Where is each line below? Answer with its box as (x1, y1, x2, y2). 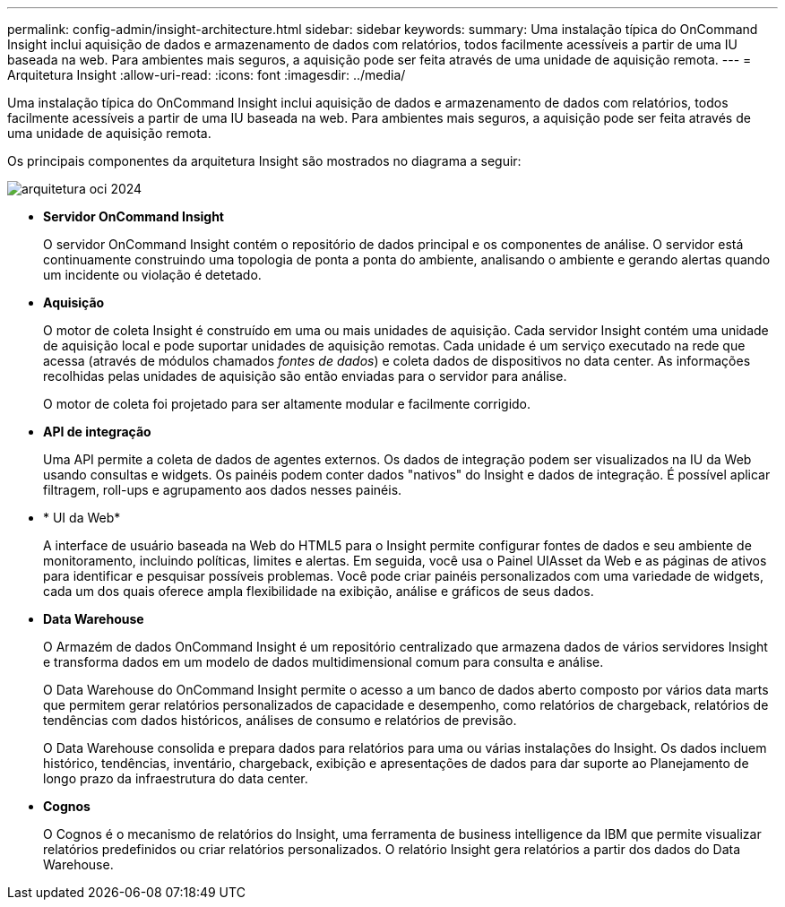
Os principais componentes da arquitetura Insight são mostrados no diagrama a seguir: (7, 153, 522, 168)
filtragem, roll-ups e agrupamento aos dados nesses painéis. (43, 482, 402, 497)
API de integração (43, 424, 151, 439)
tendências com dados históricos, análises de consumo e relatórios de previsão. (43, 713, 517, 728)
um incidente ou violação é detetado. (43, 267, 262, 282)
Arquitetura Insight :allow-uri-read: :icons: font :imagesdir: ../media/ (7, 67, 406, 82)
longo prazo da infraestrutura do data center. (43, 771, 308, 786)
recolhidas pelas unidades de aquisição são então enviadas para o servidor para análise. (43, 368, 567, 384)
